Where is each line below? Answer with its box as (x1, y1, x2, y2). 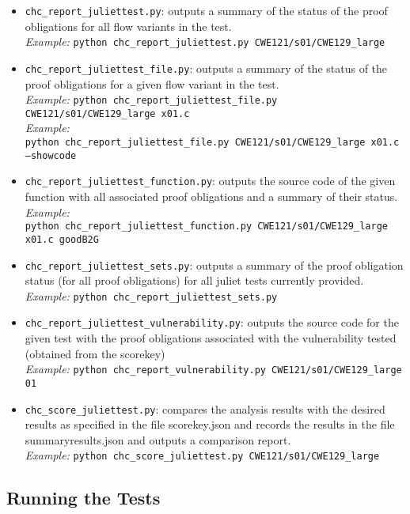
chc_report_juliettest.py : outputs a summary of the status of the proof (25, 2, 388, 18)
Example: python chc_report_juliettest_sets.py (25, 287, 278, 304)
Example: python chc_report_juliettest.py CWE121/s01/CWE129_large (25, 33, 385, 50)
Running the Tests (6, 486, 161, 510)
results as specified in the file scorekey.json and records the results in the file (25, 416, 395, 433)
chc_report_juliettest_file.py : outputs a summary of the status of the (25, 59, 388, 76)
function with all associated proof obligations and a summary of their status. (25, 188, 398, 205)
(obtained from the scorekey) (25, 345, 165, 361)
